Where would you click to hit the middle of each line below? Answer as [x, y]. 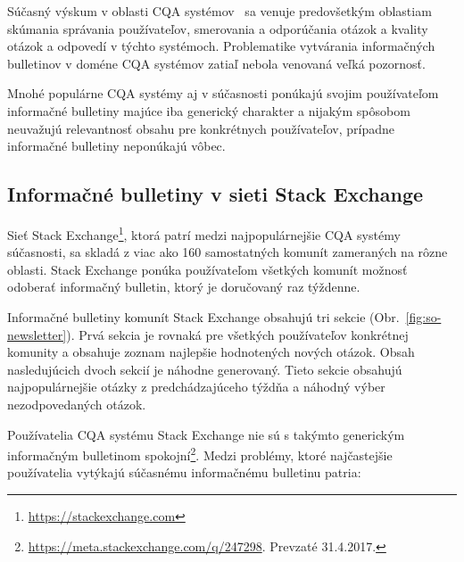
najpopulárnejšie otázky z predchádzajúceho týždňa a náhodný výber [196, 387]
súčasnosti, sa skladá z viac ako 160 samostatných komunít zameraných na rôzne [228, 252]
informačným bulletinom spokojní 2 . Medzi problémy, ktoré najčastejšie [200, 454]
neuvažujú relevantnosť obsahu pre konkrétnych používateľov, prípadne [201, 128]
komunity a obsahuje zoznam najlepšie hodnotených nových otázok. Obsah [211, 352]
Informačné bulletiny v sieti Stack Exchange [215, 194]
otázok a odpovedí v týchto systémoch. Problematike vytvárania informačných [221, 46]
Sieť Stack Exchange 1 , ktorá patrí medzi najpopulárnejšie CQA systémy [204, 233]
